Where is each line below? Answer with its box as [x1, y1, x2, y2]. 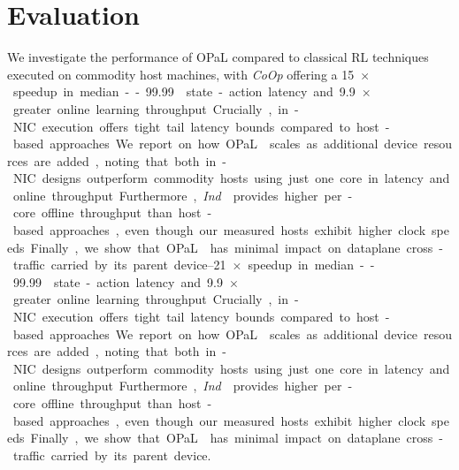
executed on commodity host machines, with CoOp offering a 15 [7, 64, 355, 83]
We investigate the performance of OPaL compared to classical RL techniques [7, 48, 429, 66]
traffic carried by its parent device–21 [12, 255, 226, 274]
